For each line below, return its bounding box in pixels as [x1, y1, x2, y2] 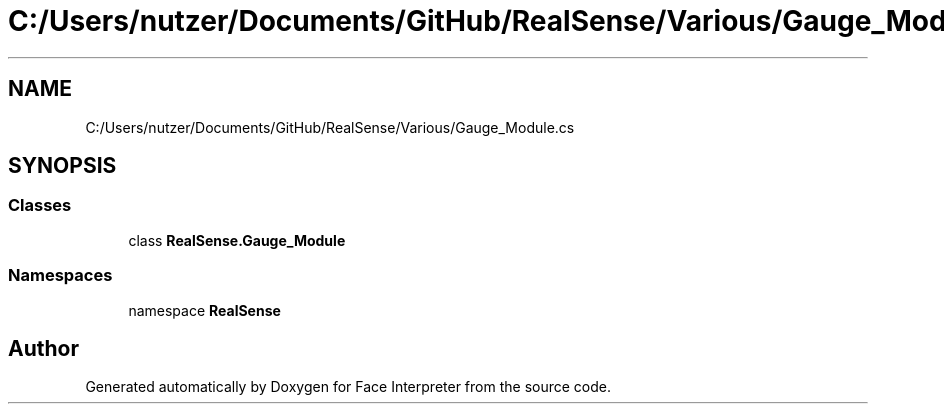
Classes [8, 195, 72, 216]
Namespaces [8, 265, 113, 286]
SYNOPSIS [8, 153, 117, 179]
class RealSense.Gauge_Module [128, 231, 346, 249]
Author [8, 335, 79, 361]
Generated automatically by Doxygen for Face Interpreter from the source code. [85, 378, 611, 396]
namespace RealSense [128, 301, 281, 319]
